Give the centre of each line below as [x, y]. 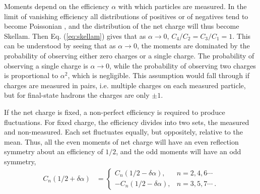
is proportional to [31, 75]
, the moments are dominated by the [193, 46]
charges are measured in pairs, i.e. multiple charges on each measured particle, [125, 85]
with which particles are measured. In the [182, 6]
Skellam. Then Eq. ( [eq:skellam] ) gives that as [75, 36]
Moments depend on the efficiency [57, 6]
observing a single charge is [46, 65]
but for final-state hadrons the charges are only [77, 95]
